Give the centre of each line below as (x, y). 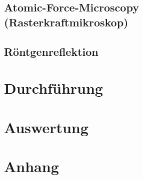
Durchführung (53, 88)
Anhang (31, 166)
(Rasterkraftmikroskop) (66, 22)
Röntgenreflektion (51, 51)
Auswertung (46, 127)
